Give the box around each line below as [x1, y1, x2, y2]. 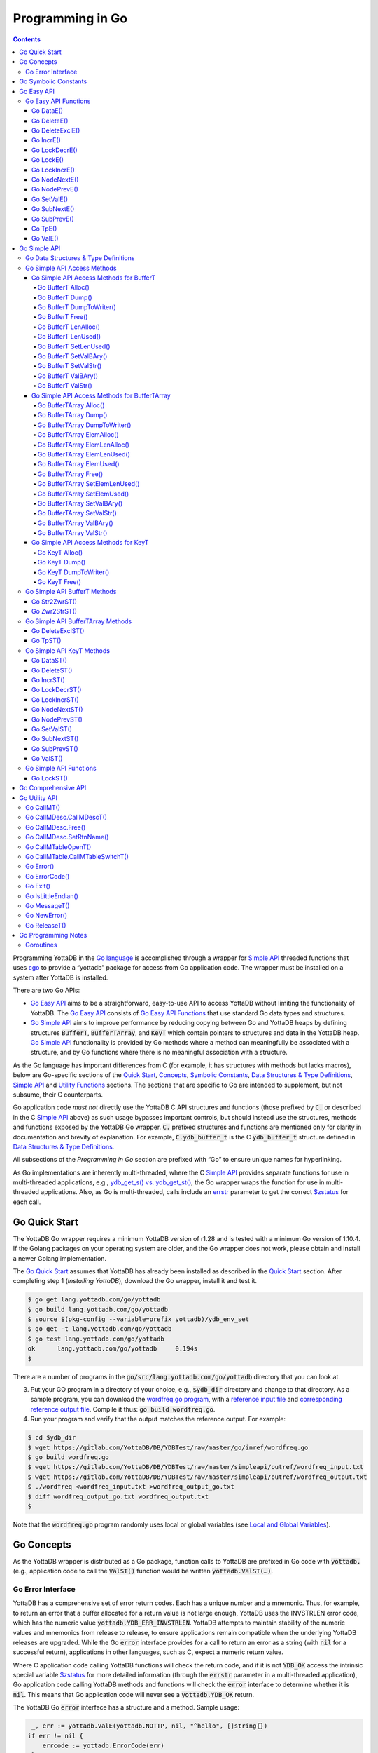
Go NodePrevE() [31, 185, 78, 194]
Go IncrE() [31, 136, 61, 144]
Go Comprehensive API [19, 784, 87, 792]
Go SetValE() [31, 195, 69, 203]
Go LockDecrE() [31, 146, 78, 154]
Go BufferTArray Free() [37, 470, 104, 478]
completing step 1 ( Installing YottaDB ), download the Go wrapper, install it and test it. [13, 1277, 258, 1285]
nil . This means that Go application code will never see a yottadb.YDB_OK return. [13, 1690, 255, 1698]
